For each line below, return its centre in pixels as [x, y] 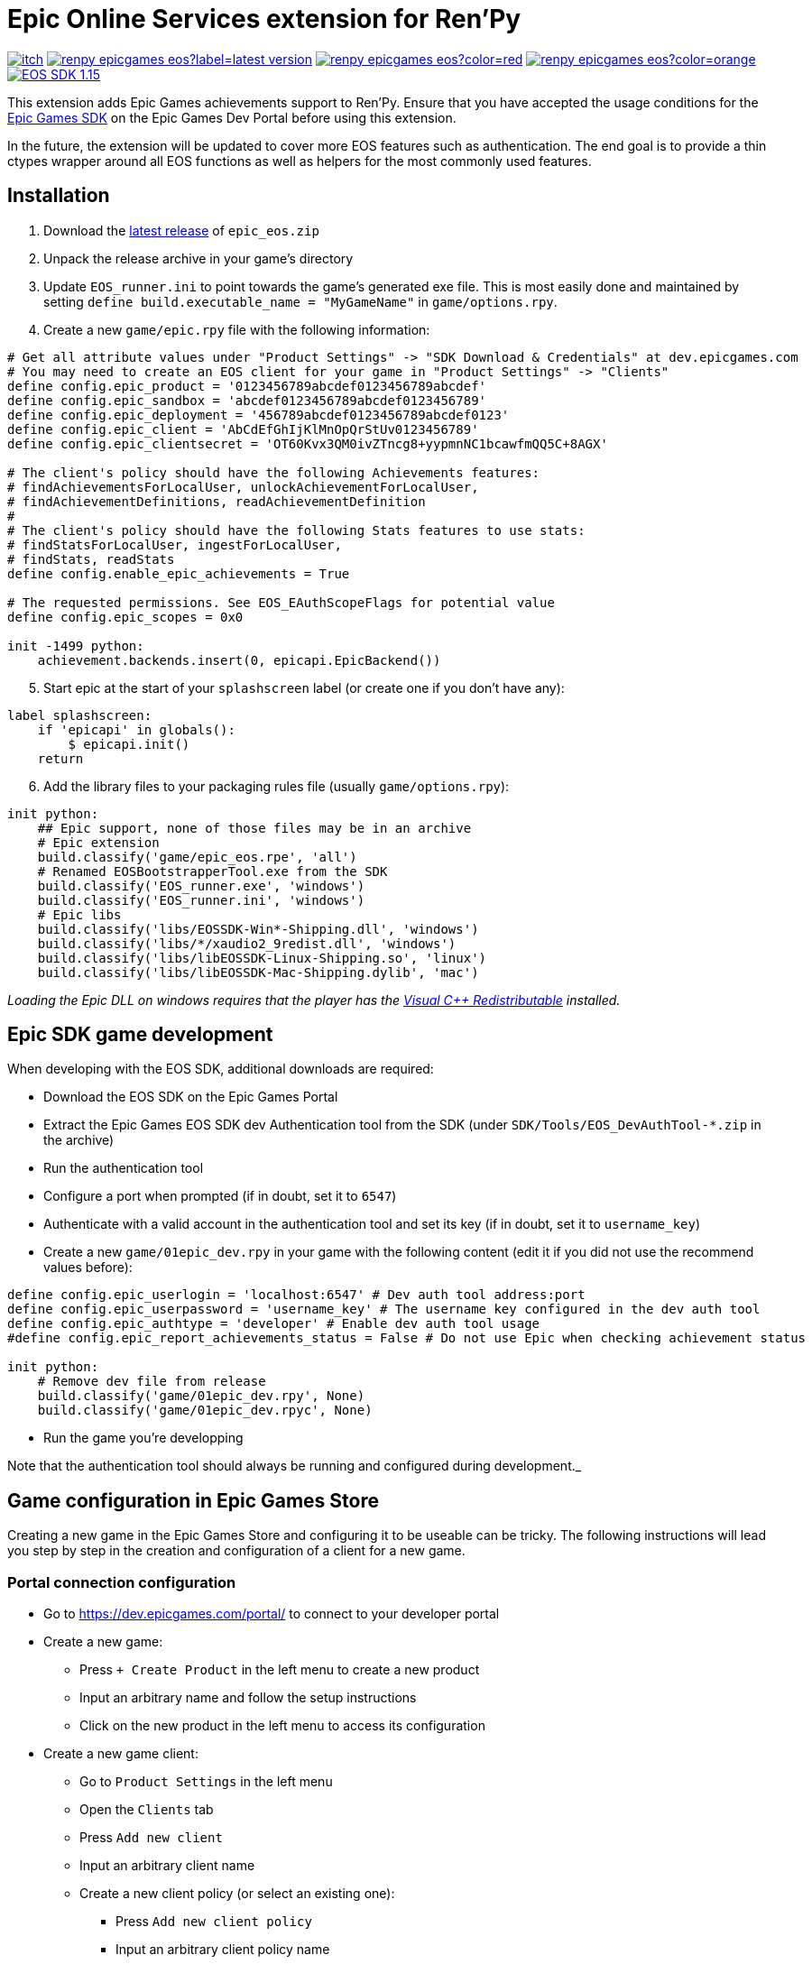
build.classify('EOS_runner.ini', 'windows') [201, 900]
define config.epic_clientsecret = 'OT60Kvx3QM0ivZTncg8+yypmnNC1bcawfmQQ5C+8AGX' [308, 443]
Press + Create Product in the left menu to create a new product [280, 1670]
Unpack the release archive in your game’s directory [198, 258]
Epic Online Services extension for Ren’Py [264, 19]
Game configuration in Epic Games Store [194, 1500]
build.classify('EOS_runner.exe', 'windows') [201, 885]
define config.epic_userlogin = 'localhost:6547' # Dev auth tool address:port [296, 1295]
